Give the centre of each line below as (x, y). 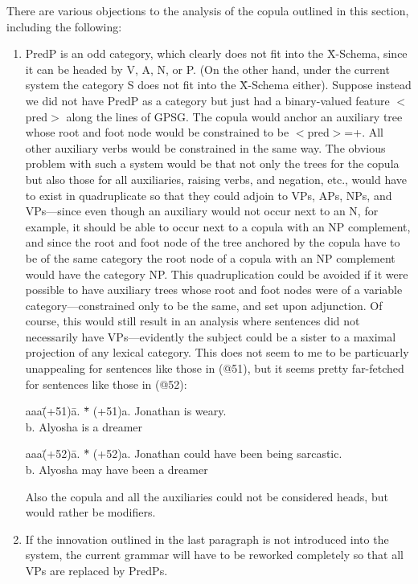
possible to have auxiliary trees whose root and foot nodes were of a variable (214, 290)
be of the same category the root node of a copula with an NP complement (210, 257)
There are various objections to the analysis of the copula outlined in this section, (208, 10)
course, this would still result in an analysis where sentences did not (193, 321)
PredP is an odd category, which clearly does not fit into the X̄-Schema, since (216, 53)
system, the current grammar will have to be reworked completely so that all (214, 555)
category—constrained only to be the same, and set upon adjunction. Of (204, 305)
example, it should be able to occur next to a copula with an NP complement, (218, 226)
